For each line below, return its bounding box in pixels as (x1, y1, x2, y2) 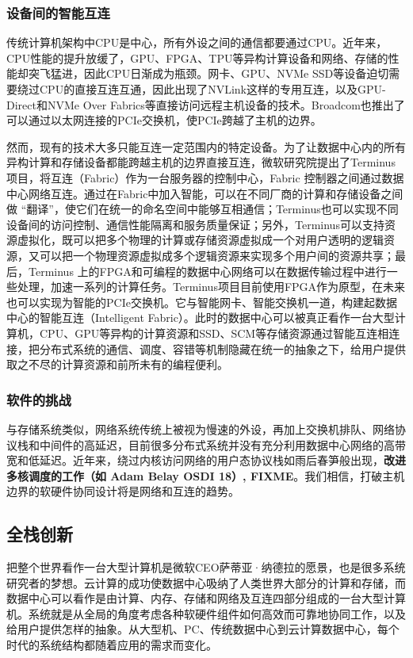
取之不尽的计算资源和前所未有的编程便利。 (6, 356, 228, 373)
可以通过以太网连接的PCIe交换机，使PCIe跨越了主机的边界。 (6, 112, 322, 128)
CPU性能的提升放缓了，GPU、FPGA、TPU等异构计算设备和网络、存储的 (6, 49, 388, 66)
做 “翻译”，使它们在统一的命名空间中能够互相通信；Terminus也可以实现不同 (6, 201, 399, 217)
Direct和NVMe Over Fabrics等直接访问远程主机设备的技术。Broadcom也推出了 (6, 96, 405, 113)
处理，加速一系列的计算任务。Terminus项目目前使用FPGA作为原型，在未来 (17, 278, 406, 295)
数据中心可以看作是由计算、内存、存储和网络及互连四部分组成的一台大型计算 (6, 590, 406, 606)
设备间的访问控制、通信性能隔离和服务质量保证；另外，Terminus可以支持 (6, 216, 384, 232)
